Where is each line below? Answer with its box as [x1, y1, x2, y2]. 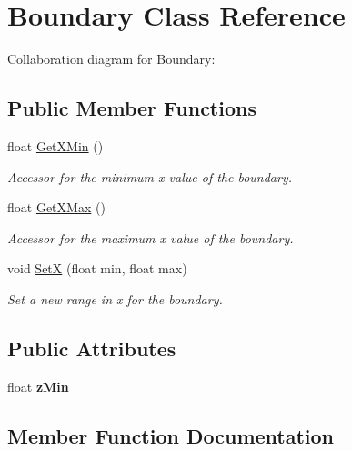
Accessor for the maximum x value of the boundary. [7, 228, 294, 247]
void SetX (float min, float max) [7, 259, 187, 278]
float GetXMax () [7, 198, 106, 217]
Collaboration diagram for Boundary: [7, 49, 216, 68]
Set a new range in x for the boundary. [7, 289, 223, 308]
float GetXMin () [7, 136, 104, 155]
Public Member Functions [7, 94, 256, 122]
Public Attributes [7, 333, 176, 362]
